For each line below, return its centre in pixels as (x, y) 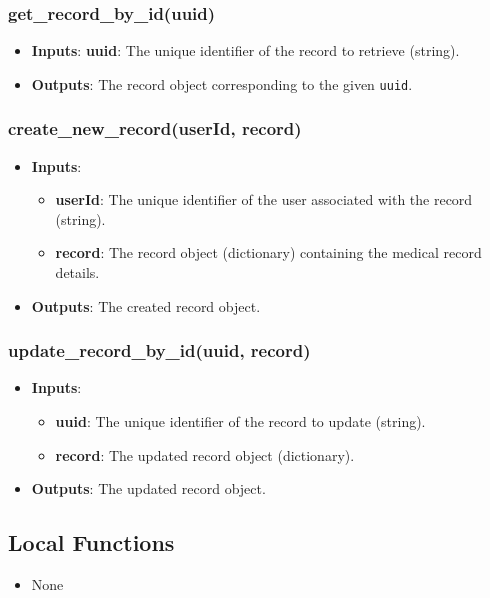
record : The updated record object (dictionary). (205, 454)
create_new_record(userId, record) (155, 128)
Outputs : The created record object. (146, 305)
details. (77, 272)
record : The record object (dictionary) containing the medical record (268, 252)
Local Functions (91, 542)
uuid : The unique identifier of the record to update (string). (240, 421)
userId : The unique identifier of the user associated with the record (264, 199)
